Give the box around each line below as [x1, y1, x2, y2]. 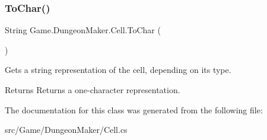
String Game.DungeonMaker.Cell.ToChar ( [5, 24, 161, 36]
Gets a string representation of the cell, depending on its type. [5, 63, 231, 76]
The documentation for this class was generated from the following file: [5, 103, 263, 116]
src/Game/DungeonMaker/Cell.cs [5, 123, 128, 136]
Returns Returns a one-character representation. [5, 84, 180, 96]
